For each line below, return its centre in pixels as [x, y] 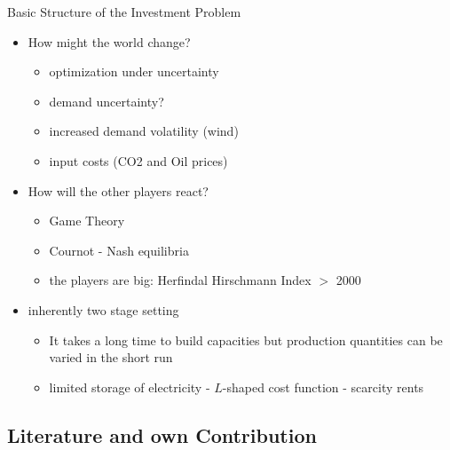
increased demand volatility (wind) [144, 131]
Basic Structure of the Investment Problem [124, 12]
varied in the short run [111, 357]
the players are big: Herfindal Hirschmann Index [180, 280]
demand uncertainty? [107, 101]
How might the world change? [109, 41]
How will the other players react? [118, 190]
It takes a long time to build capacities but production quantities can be [246, 339]
